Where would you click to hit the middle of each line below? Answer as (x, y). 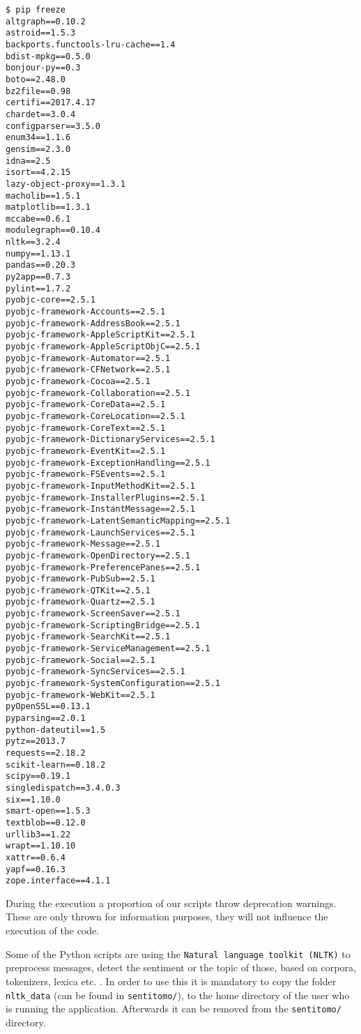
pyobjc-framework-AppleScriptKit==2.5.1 (101, 335)
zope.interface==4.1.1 (58, 881)
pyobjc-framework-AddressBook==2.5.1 (93, 323)
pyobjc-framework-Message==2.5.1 (83, 544)
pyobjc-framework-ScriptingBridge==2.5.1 (103, 625)
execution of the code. (53, 930)
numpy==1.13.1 (38, 253)
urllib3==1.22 (38, 834)
